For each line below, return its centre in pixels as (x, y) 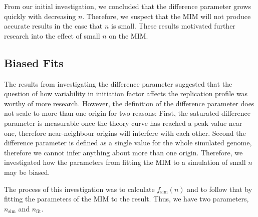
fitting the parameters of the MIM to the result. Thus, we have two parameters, (126, 199)
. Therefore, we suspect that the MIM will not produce (167, 16)
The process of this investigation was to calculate (79, 189)
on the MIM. (128, 35)
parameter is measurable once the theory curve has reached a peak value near (123, 123)
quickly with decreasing (40, 16)
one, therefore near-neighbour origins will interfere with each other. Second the (125, 133)
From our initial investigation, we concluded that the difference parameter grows (127, 6)
